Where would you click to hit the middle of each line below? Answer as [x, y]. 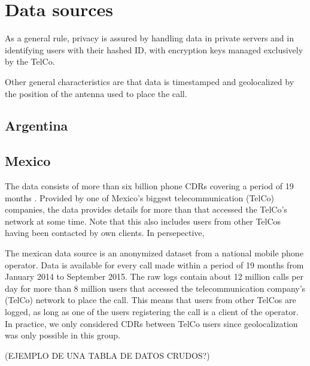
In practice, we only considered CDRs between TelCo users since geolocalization [151, 323]
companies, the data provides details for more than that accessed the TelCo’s [146, 209]
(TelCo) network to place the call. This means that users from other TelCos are [151, 300]
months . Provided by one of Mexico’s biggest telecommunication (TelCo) [140, 197]
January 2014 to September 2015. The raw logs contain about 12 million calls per [154, 276]
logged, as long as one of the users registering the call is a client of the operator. [152, 312]
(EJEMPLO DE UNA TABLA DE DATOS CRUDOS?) [107, 355]
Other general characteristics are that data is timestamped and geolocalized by [150, 81]
